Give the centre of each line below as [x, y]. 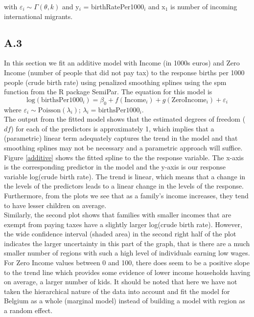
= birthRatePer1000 [114, 6]
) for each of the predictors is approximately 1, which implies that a [113, 128]
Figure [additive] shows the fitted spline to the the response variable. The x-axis [124, 157]
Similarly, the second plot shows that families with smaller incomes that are [118, 215]
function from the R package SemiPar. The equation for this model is [108, 92]
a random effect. [28, 310]
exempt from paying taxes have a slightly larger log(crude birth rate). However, [123, 224]
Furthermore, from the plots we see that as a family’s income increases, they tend [126, 195]
